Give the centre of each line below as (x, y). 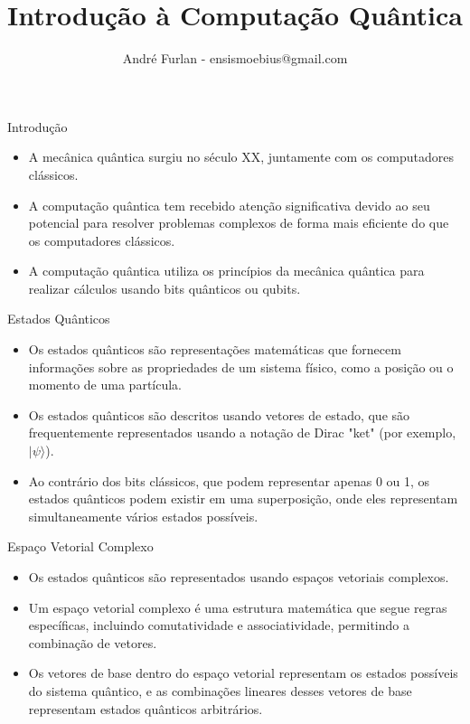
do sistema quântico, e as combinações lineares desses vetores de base (220, 690)
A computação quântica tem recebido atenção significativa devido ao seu (229, 205)
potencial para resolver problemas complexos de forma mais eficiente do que (239, 223)
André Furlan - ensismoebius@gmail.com (235, 58)
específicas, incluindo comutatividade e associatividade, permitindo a (219, 625)
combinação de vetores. (93, 642)
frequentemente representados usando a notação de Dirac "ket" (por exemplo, (242, 433)
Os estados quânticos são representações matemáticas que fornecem (215, 349)
